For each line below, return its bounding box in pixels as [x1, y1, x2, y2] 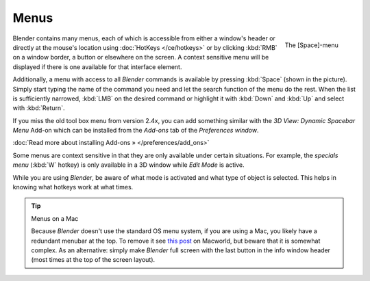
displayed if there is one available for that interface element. [12, 62, 182, 71]
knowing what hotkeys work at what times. [12, 183, 134, 191]
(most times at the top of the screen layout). [31, 256, 156, 264]
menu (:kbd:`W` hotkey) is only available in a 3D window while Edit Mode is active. [12, 161, 245, 169]
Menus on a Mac [31, 214, 79, 222]
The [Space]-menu [284, 41, 338, 49]
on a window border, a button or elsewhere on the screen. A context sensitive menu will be [12, 53, 269, 62]
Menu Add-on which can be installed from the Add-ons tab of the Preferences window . [12, 126, 259, 135]
